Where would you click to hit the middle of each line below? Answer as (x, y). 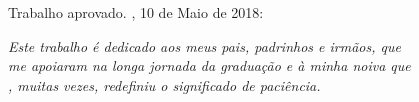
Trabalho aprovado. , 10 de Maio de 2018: (136, 12)
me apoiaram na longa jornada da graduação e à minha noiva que (209, 65)
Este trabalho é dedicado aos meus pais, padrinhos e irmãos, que (204, 45)
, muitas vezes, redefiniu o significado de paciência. (164, 84)
